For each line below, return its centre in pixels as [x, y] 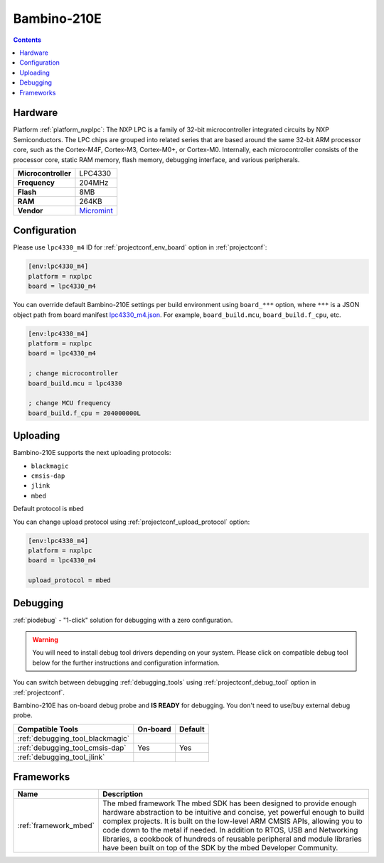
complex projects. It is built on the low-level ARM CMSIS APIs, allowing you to [232, 821]
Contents [27, 40]
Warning [45, 640]
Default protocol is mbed [49, 509]
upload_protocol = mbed [70, 580]
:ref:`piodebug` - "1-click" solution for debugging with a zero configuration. [123, 620]
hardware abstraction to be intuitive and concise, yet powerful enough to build [233, 813]
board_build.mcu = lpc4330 [75, 383]
